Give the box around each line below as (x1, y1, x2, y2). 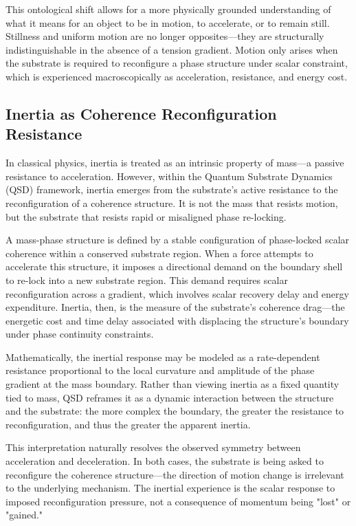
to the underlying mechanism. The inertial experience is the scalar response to (5, 481, 335, 495)
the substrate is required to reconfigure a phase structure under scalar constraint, (5, 56, 348, 70)
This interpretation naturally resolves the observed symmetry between (5, 440, 301, 454)
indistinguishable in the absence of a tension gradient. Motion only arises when (5, 42, 338, 56)
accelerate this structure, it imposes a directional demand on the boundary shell (5, 259, 343, 274)
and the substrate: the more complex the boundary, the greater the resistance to (5, 404, 344, 418)
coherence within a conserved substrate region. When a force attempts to (5, 245, 313, 260)
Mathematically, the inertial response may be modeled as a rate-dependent (5, 349, 320, 364)
